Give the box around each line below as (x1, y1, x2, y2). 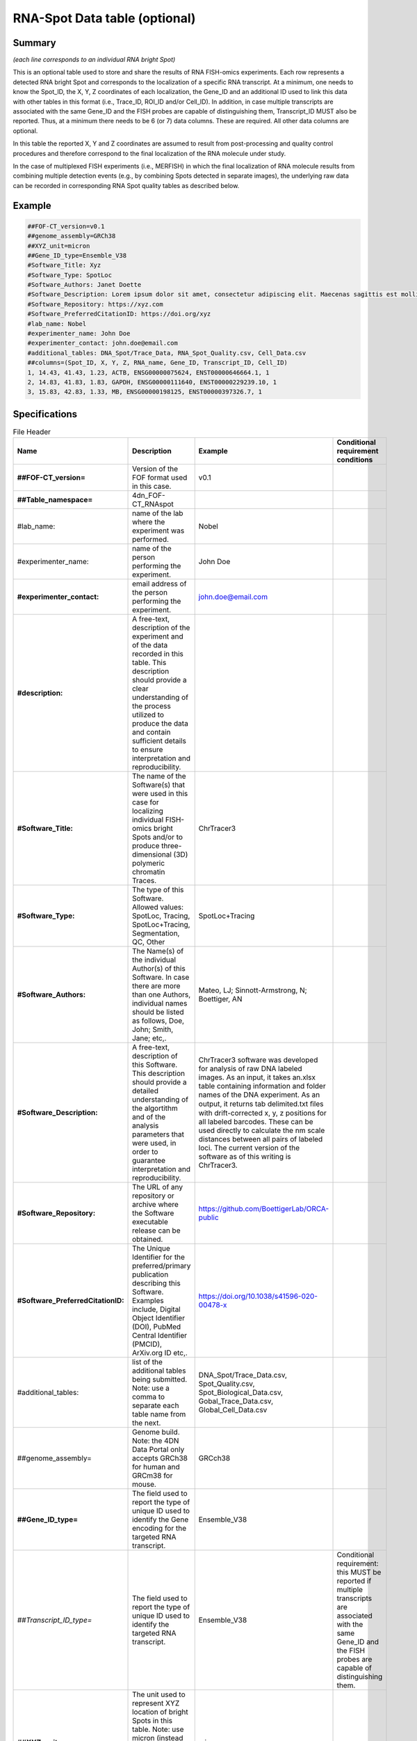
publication (132, 1270, 169, 1279)
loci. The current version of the (198, 1143, 300, 1153)
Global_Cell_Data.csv (198, 1405, 268, 1415)
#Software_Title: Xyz (27, 261, 101, 270)
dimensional (132, 850, 172, 859)
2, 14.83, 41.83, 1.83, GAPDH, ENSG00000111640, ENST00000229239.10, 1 (27, 378, 277, 386)
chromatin (132, 867, 165, 877)
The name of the (132, 772, 187, 781)
